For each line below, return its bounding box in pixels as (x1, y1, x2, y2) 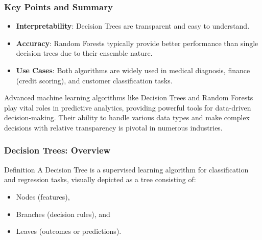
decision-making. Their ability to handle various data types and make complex (4, 112, 250, 123)
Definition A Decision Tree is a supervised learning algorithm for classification (4, 164, 249, 174)
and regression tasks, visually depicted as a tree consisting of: (4, 174, 196, 185)
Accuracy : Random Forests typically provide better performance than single (16, 37, 258, 48)
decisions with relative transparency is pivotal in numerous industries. (4, 122, 223, 133)
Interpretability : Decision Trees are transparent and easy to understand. (16, 20, 250, 31)
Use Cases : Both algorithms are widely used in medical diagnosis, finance (16, 65, 250, 75)
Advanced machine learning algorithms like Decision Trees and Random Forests (4, 92, 253, 103)
